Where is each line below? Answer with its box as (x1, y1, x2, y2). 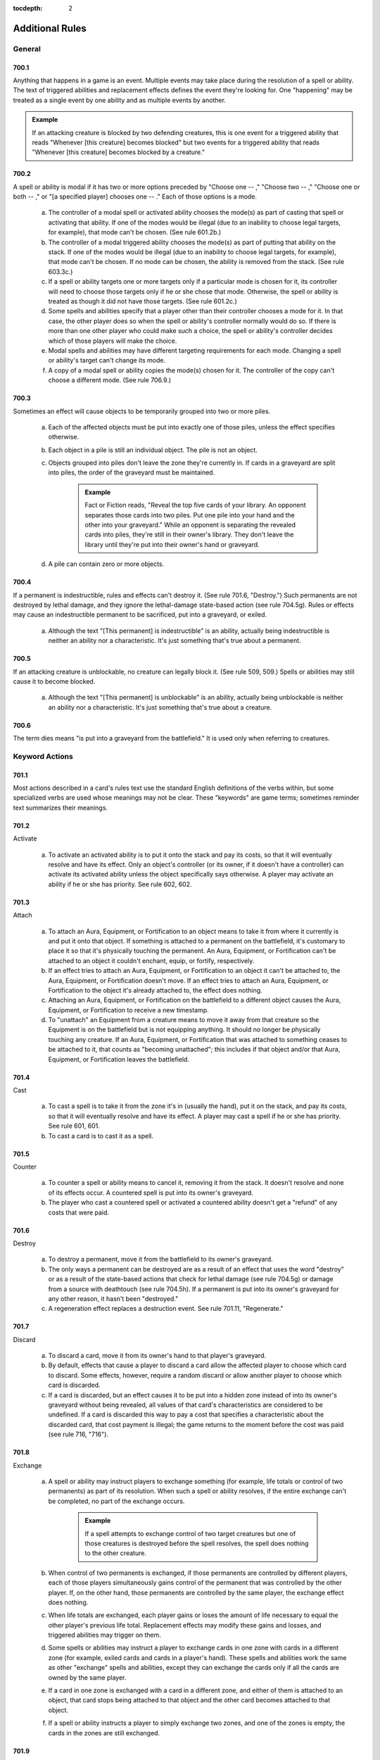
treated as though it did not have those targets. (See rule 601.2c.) (48, 297, 237, 306)
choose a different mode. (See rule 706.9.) (48, 376, 172, 384)
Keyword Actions (13, 751, 73, 761)
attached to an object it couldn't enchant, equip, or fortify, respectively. (48, 956, 255, 964)
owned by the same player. (48, 1673, 127, 1682)
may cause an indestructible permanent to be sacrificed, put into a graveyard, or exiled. (13, 610, 267, 619)
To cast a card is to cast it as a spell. (48, 1131, 154, 1140)
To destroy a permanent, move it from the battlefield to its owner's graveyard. (48, 1255, 274, 1264)
